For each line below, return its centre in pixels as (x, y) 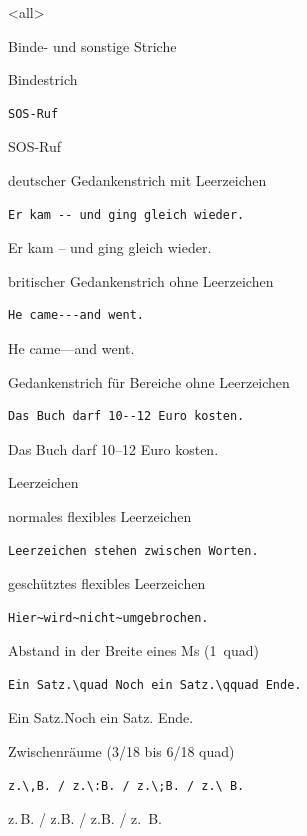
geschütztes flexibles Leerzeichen (107, 583)
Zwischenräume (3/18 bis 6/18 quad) (121, 751)
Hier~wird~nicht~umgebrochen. (108, 617)
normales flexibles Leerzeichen (100, 515)
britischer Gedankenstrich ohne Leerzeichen (141, 280)
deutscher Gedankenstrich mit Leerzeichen (137, 179)
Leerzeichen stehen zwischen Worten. (133, 550)
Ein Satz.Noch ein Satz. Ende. (101, 717)
